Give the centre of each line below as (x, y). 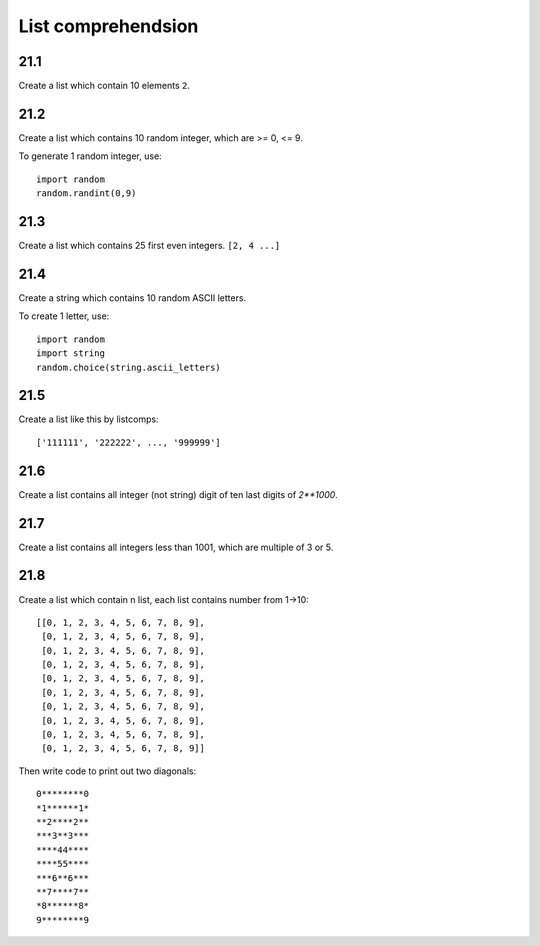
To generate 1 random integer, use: (90, 156)
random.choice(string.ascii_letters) (129, 367)
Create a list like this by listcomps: (88, 419)
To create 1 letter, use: (64, 316)
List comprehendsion (108, 26)
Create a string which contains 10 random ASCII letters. (132, 297)
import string (70, 353)
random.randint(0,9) (86, 193)
